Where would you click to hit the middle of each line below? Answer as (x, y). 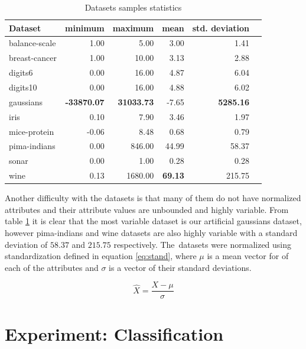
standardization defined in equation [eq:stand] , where (101, 256)
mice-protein (32, 131)
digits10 (23, 87)
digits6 (21, 72)
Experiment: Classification (114, 333)
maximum (133, 28)
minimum (85, 28)
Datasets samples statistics (133, 7)
